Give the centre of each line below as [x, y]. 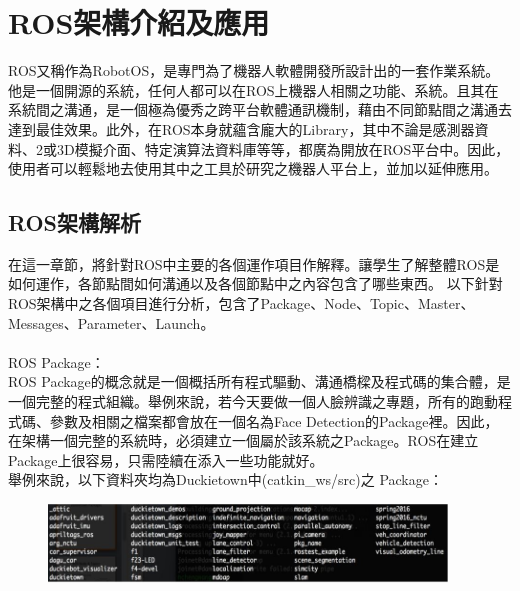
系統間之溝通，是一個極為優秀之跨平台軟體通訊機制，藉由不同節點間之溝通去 [260, 109]
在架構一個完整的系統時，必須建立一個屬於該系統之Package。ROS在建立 [243, 440]
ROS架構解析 [75, 222]
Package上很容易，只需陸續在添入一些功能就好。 [166, 459]
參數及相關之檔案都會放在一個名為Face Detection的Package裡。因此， [274, 420]
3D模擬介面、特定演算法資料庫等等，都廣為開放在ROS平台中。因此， [283, 148]
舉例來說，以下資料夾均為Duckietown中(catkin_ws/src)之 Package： [225, 479]
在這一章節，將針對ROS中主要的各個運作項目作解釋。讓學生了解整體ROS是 [254, 263]
